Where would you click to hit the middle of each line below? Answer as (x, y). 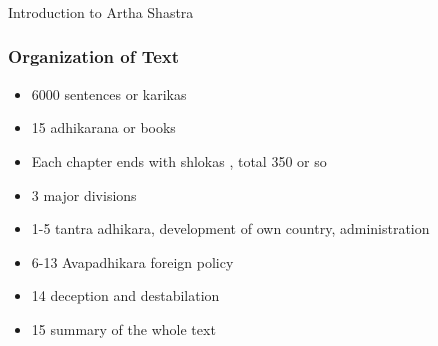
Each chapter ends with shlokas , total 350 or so (179, 160)
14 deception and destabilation (125, 295)
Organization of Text (94, 56)
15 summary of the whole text (123, 328)
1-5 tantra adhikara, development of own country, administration (230, 228)
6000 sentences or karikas (109, 93)
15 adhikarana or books (103, 127)
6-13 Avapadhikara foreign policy (132, 261)
